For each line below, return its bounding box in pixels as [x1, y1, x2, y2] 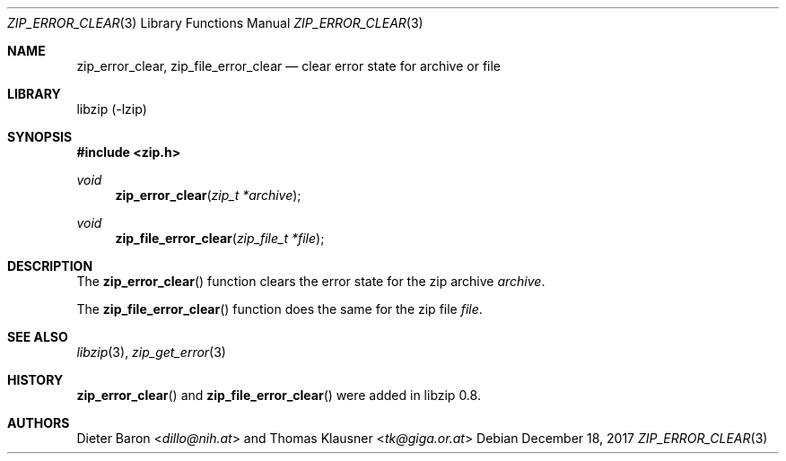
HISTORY [7, 372, 64, 387]
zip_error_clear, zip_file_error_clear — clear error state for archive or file [76, 58, 501, 74]
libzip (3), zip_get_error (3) [76, 344, 226, 360]
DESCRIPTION [7, 258, 93, 274]
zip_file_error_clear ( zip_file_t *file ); [115, 230, 325, 246]
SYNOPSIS [7, 129, 73, 144]
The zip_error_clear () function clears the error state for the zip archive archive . [76, 274, 546, 289]
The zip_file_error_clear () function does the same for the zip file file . [76, 301, 483, 317]
